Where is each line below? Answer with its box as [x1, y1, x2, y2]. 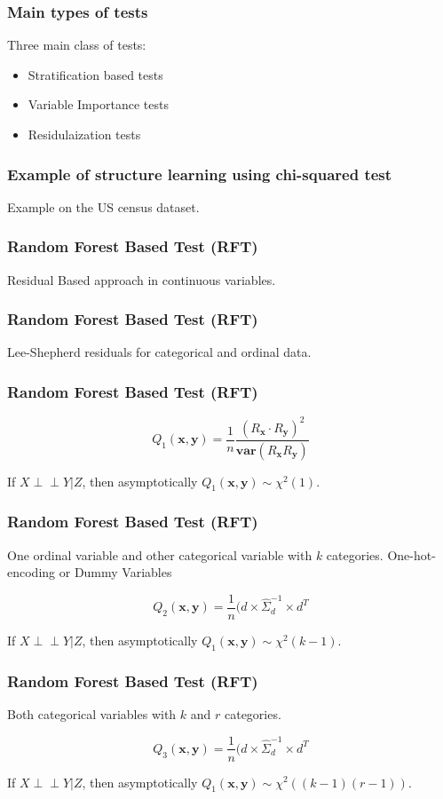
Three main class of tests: [7, 36, 146, 54]
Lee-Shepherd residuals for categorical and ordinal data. [7, 343, 312, 361]
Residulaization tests [28, 125, 141, 143]
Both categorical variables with [7, 704, 177, 723]
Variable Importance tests [28, 95, 169, 114]
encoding [7, 563, 56, 581]
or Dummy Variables [59, 563, 172, 581]
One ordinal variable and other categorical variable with [7, 545, 312, 564]
